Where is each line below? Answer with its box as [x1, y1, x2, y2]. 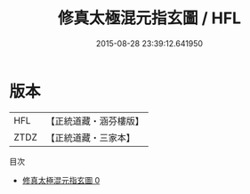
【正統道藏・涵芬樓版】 [45, 115, 145, 127]
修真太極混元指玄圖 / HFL [57, 8, 242, 28]
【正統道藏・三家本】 [45, 131, 136, 143]
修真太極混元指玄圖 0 [21, 174, 101, 185]
